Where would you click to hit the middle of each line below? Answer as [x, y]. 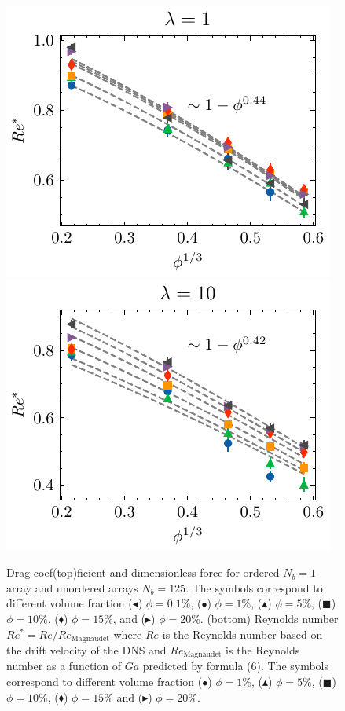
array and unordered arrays [72, 587]
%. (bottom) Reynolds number [265, 618]
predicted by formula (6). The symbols [236, 666]
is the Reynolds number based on [242, 634]
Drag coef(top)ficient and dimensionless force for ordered [143, 572]
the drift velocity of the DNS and [86, 650]
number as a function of [64, 666]
